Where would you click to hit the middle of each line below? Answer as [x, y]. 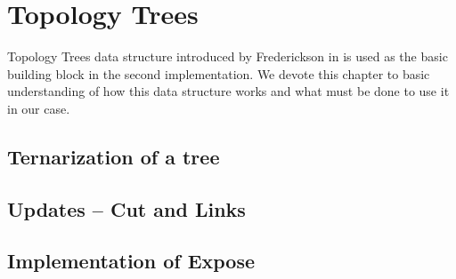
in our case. [39, 108]
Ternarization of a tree [114, 156]
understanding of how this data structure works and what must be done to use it [228, 91]
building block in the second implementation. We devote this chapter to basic [219, 73]
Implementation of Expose [131, 261]
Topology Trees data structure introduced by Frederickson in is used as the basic [228, 56]
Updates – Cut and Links [126, 208]
